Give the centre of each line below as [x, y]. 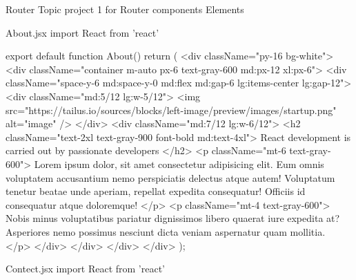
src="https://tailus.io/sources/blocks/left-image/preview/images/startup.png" [171, 110]
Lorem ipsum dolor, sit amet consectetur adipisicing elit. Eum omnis [179, 164]
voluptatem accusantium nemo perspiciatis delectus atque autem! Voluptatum [170, 177]
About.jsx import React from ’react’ [82, 32]
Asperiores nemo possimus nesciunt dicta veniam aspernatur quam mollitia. [166, 231]
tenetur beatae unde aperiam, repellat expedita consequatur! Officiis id [156, 191]
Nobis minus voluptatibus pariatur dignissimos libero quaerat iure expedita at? [173, 218]
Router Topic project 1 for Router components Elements [125, 9]
